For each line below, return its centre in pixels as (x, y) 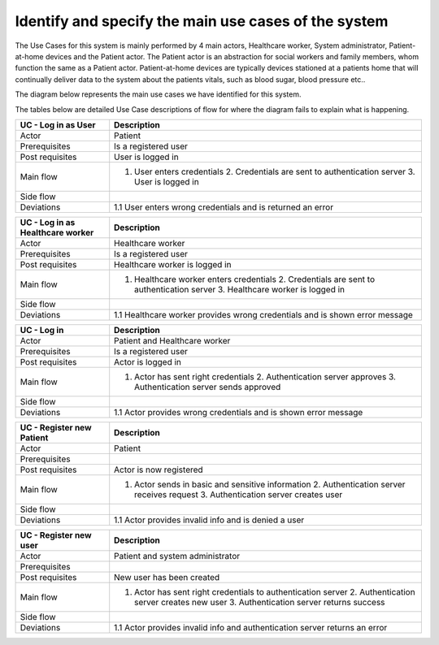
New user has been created (167, 577)
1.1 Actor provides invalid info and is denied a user (209, 520)
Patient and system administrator (177, 556)
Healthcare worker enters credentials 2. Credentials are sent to (255, 279)
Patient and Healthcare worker (172, 340)
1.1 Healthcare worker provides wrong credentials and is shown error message (264, 314)
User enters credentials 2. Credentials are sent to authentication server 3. (275, 171)
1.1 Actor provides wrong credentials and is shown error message (239, 412)
